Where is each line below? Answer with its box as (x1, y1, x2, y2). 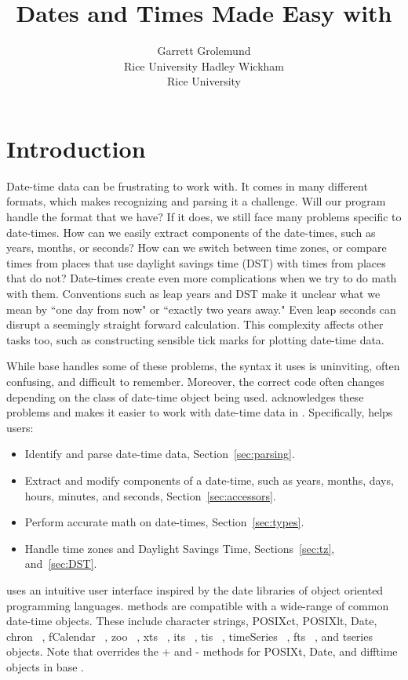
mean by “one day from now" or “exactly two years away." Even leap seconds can (6, 300, 396, 317)
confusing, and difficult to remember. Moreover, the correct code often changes (6, 373, 384, 389)
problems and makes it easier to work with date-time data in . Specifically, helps (6, 404, 393, 420)
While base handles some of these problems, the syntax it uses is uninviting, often (6, 358, 400, 374)
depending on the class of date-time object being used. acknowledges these (6, 388, 364, 405)
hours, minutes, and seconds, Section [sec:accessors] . (24, 487, 276, 504)
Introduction (6, 132, 146, 164)
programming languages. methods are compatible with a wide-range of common (6, 597, 389, 613)
